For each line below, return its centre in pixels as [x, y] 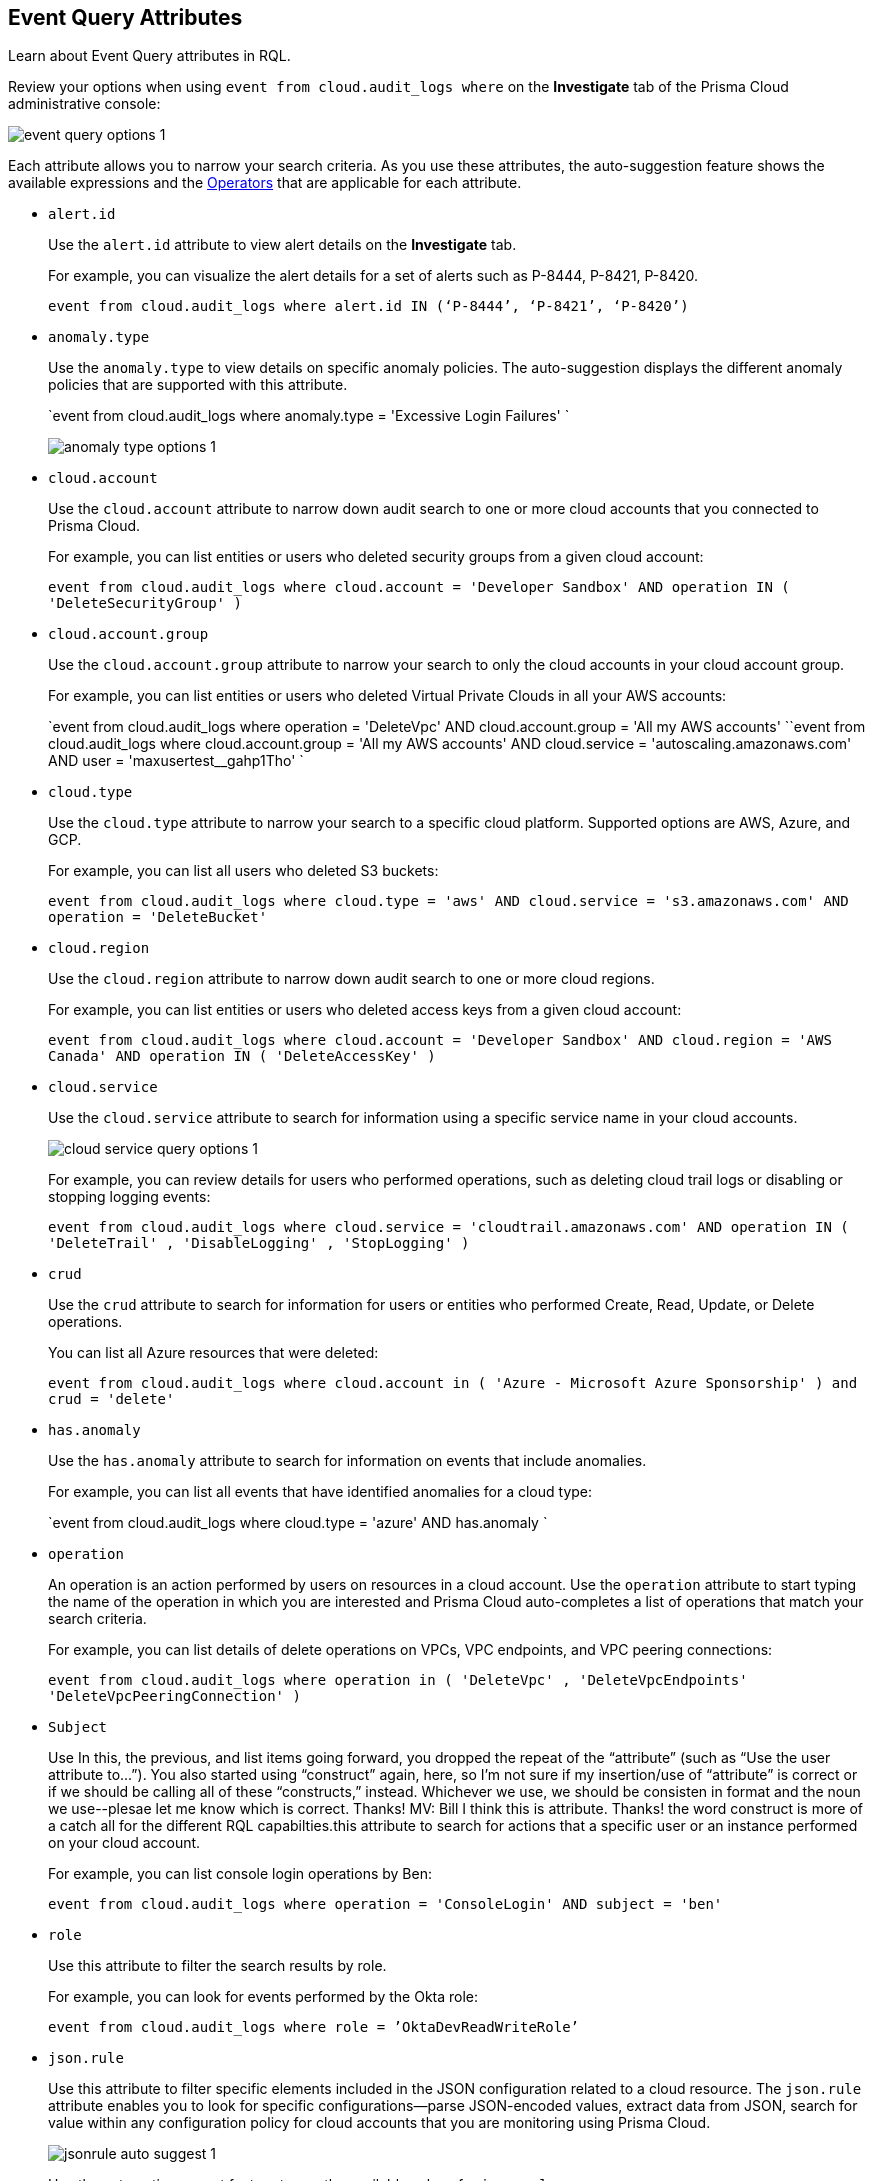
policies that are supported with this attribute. [198, 385]
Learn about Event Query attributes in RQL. [149, 56]
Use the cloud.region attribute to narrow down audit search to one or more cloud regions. [351, 979]
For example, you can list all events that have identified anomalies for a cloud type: [320, 1492]
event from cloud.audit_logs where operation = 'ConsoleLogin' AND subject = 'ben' [385, 1904]
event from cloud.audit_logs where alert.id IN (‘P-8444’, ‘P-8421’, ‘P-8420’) [368, 306]
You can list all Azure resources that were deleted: [213, 1353]
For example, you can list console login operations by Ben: [240, 1874]
